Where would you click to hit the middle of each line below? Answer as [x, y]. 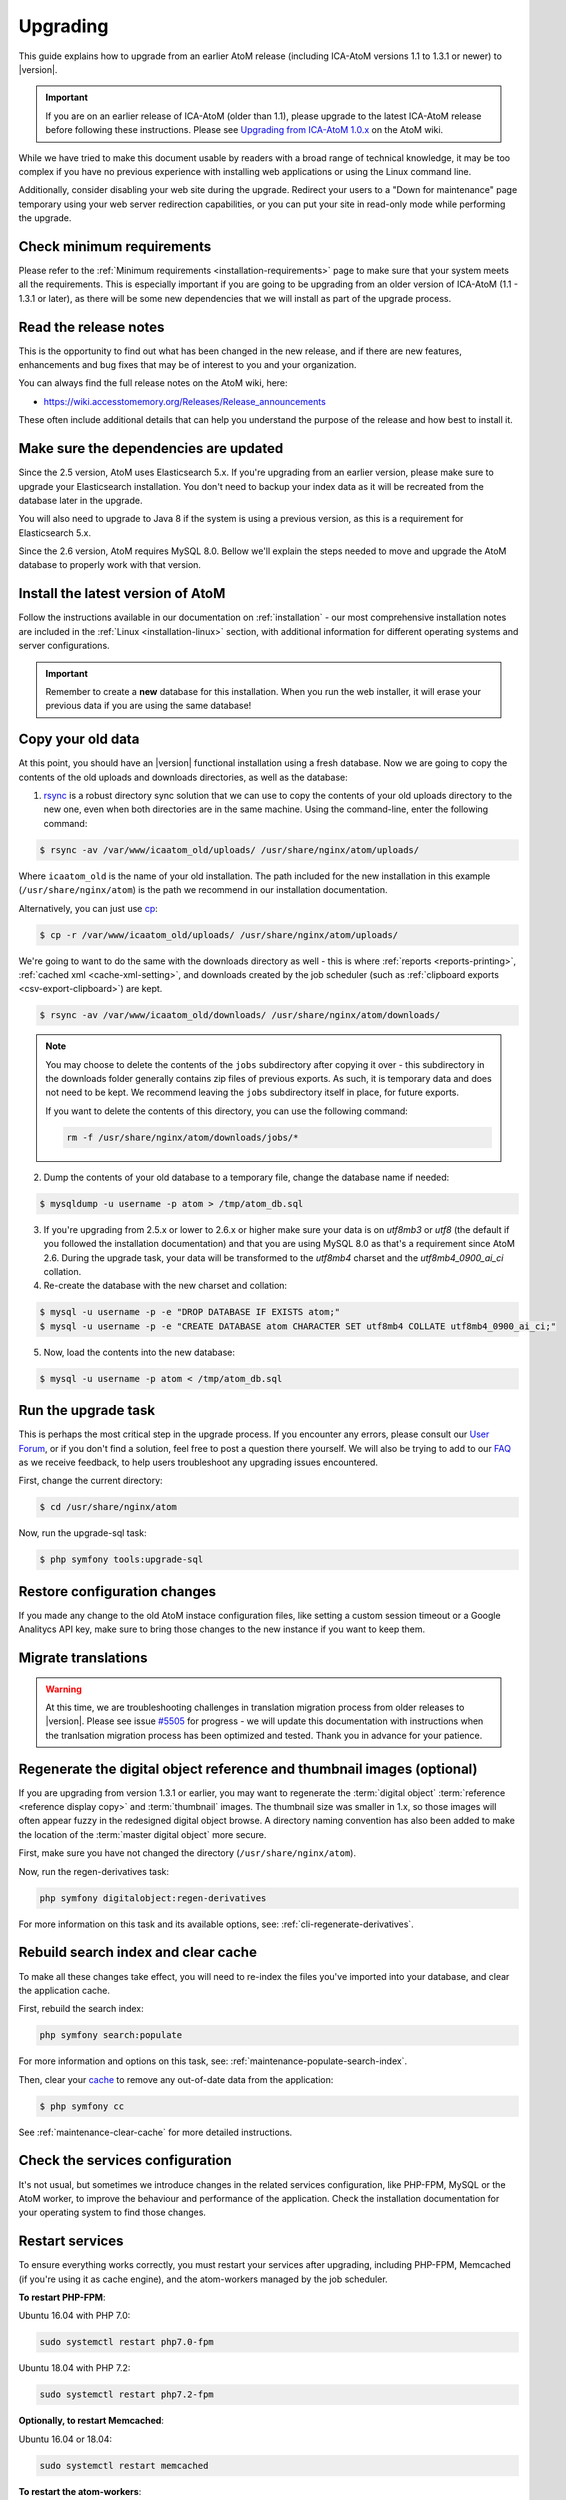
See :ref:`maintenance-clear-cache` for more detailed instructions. [155, 2132]
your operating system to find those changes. [112, 2212]
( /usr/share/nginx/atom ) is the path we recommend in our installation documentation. [203, 890]
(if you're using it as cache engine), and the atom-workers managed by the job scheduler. [203, 2279]
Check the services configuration [125, 2160]
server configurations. [64, 646]
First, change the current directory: [91, 1481]
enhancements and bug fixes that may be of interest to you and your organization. [187, 365]
